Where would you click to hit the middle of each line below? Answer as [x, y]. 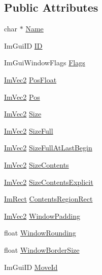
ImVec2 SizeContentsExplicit [49, 182]
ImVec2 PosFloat [30, 79]
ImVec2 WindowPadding [42, 215]
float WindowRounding [40, 233]
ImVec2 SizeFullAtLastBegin [48, 148]
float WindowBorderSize [42, 249]
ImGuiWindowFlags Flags [45, 63]
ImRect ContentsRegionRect [48, 199]
